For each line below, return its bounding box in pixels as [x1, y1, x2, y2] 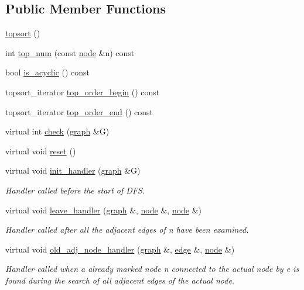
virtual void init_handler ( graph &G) [5, 164, 141, 177]
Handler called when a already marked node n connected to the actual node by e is [5, 263, 299, 275]
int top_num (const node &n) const [5, 46, 135, 58]
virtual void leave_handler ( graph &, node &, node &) [5, 203, 202, 216]
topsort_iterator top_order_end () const [5, 105, 153, 118]
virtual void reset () [5, 144, 76, 157]
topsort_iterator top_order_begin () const [5, 85, 160, 98]
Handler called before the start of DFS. [5, 184, 145, 196]
